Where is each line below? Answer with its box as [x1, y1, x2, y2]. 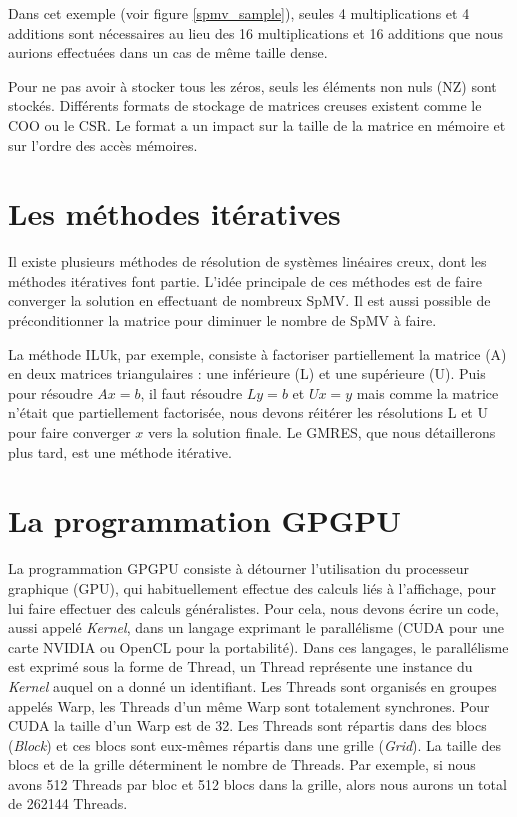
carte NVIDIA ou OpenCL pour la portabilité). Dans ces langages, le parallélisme [8, 636, 509, 657]
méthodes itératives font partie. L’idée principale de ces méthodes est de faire [8, 270, 482, 291]
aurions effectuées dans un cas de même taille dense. [8, 42, 328, 63]
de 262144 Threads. [8, 793, 128, 814]
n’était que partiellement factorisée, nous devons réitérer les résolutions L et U [8, 402, 488, 423]
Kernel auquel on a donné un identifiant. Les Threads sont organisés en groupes [8, 675, 497, 696]
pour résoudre [8, 382, 93, 403]
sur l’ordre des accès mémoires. [8, 134, 198, 155]
